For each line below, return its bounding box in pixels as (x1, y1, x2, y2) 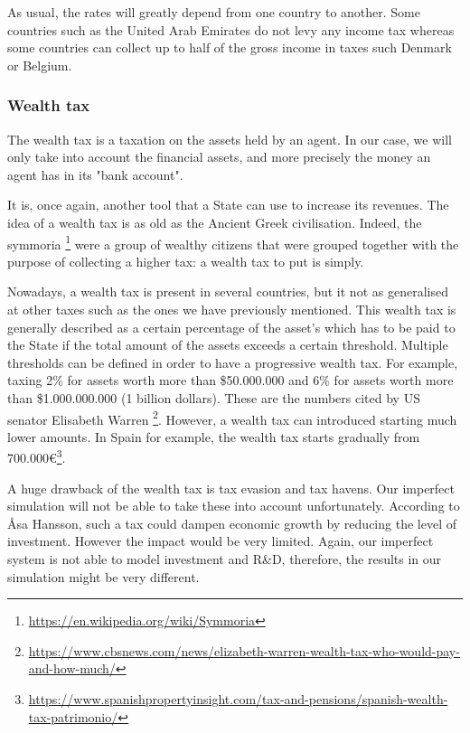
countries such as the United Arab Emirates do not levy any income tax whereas (7, 20, 455, 39)
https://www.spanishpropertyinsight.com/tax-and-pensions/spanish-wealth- (28, 690, 448, 708)
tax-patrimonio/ (28, 707, 118, 726)
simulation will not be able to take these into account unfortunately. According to (7, 496, 460, 515)
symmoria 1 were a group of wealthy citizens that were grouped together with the (7, 231, 459, 253)
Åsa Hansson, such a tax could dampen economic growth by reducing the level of (7, 513, 456, 532)
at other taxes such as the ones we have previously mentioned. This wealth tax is (7, 300, 456, 318)
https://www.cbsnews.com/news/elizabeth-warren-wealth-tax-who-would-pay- (28, 641, 460, 660)
